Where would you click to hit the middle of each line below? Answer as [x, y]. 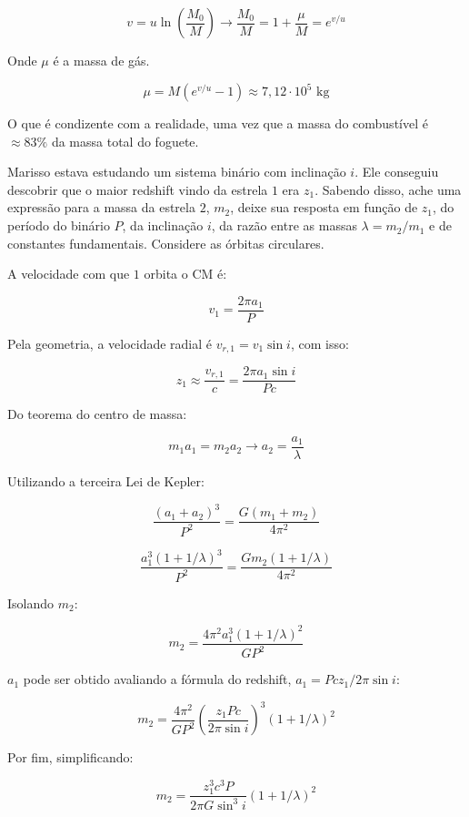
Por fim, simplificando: [70, 757]
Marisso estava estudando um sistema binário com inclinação [177, 172]
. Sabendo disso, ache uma [388, 189]
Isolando [31, 603]
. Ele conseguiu [397, 172]
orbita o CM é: [185, 274]
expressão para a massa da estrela [101, 207]
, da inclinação [163, 225]
